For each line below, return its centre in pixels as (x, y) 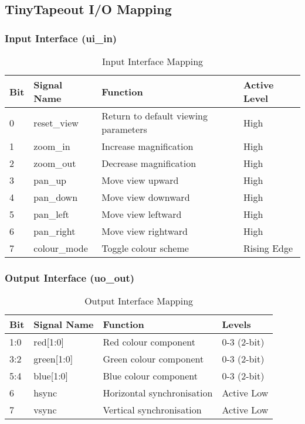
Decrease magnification (149, 163)
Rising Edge (268, 248)
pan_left (51, 214)
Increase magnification (148, 146)
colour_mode (61, 248)
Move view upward (140, 180)
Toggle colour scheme (145, 248)
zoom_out (55, 163)
